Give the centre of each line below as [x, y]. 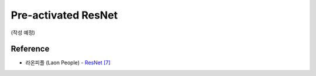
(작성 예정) [23, 32]
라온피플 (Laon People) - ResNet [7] [68, 63]
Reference [30, 49]
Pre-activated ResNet [64, 15]
